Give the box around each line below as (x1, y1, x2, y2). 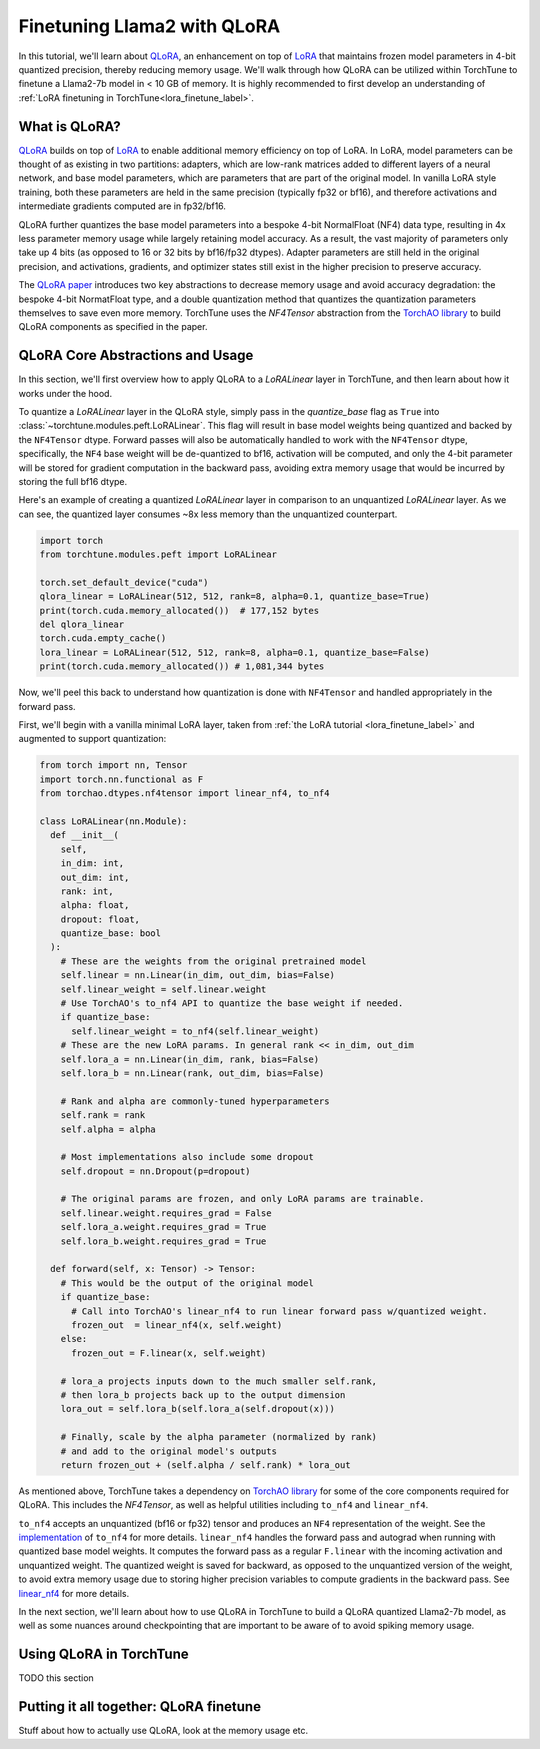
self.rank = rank (60, 1110, 146, 1121)
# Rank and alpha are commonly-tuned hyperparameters (60, 1095, 330, 1107)
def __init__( (50, 830, 120, 841)
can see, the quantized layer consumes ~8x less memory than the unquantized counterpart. (18, 508, 398, 520)
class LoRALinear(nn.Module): (39, 815, 188, 827)
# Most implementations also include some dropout (60, 1151, 314, 1163)
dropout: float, (60, 913, 140, 925)
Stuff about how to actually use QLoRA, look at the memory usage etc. (18, 1725, 309, 1737)
